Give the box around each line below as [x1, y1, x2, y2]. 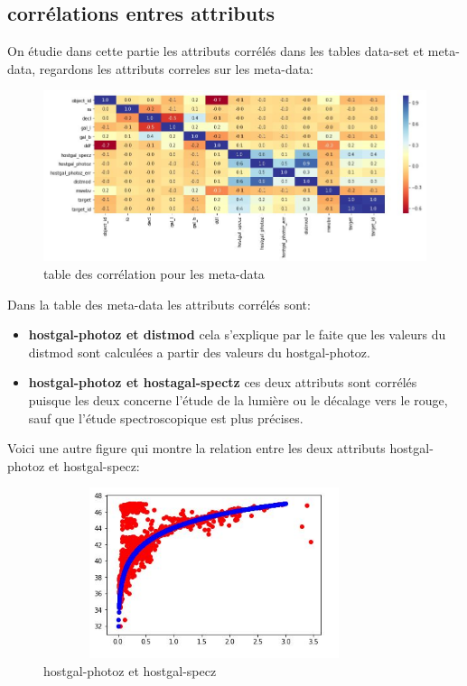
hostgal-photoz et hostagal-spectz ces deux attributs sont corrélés [28, 373, 417, 392]
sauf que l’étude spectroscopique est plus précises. [28, 408, 304, 427]
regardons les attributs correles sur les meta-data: [39, 59, 314, 78]
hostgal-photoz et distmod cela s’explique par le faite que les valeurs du [28, 325, 446, 344]
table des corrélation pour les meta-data [43, 264, 265, 283]
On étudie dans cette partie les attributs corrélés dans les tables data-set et [7, 42, 425, 60]
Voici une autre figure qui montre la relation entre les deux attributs [7, 439, 386, 458]
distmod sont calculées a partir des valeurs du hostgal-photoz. [28, 342, 370, 361]
